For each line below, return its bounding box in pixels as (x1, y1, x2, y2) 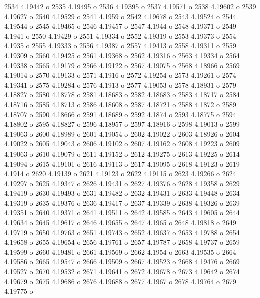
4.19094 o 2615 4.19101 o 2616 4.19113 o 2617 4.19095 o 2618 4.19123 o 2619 (4, 158, 240, 169)
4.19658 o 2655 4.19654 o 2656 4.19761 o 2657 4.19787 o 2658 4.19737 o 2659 (4, 237, 240, 247)
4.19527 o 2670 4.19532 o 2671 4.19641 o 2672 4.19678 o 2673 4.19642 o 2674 (4, 266, 240, 277)
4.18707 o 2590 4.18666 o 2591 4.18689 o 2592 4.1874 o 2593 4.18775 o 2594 (4, 109, 236, 119)
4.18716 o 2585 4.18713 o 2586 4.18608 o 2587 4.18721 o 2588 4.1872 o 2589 (4, 99, 236, 109)
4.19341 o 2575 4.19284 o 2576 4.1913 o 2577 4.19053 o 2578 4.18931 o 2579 (4, 79, 236, 90)
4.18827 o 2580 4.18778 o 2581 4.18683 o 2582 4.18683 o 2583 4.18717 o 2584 (4, 89, 240, 100)
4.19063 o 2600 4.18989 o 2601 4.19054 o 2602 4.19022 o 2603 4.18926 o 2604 (4, 128, 240, 139)
